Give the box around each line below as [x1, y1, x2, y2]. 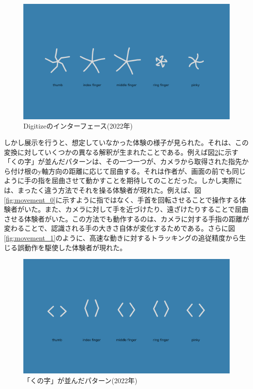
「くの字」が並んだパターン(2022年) [23, 375, 138, 385]
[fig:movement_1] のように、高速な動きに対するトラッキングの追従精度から [4, 232, 239, 242]
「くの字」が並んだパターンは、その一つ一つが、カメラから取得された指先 [4, 156, 242, 167]
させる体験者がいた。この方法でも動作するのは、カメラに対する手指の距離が [4, 213, 249, 223]
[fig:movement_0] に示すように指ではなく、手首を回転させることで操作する [4, 194, 239, 204]
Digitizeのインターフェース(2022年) [23, 121, 133, 131]
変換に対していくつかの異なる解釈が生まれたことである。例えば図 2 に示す [4, 147, 239, 157]
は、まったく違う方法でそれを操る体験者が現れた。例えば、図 [4, 185, 201, 195]
